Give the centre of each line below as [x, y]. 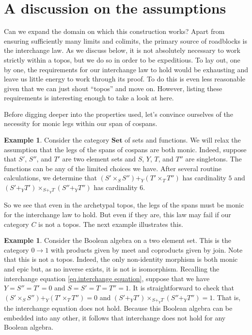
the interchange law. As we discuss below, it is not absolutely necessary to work [122, 50]
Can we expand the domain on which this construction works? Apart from [114, 31]
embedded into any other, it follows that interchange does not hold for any [115, 317]
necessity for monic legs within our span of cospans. [81, 123]
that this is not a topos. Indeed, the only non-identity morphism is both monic [121, 259]
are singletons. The [213, 159]
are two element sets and [99, 159]
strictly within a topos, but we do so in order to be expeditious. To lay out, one [122, 59]
